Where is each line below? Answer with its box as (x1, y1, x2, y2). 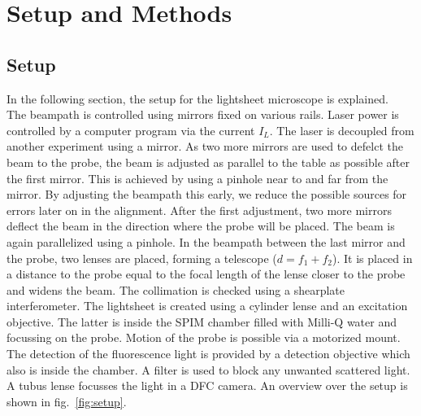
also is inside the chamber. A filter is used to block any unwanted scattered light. (7, 361, 410, 378)
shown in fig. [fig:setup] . (7, 392, 127, 409)
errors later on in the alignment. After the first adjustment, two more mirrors (7, 201, 392, 218)
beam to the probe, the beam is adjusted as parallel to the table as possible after (7, 153, 410, 170)
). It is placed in (332, 249, 413, 266)
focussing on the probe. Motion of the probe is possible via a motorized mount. (7, 329, 401, 346)
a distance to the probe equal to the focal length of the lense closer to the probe (7, 265, 406, 282)
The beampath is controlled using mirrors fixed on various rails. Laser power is (7, 106, 399, 123)
